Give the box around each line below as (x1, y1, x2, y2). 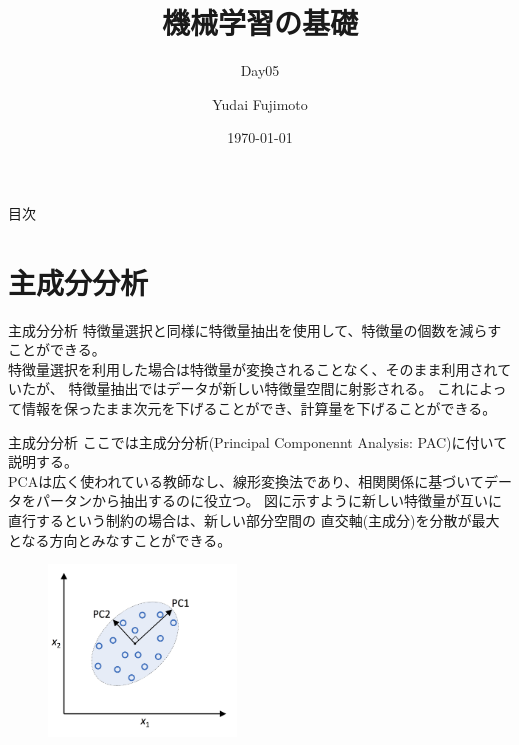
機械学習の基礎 (161, 2, 358, 43)
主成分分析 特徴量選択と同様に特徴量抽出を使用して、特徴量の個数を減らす (8, 319, 502, 340)
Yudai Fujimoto (212, 93, 308, 114)
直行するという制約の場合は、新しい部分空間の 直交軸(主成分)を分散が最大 (8, 509, 500, 530)
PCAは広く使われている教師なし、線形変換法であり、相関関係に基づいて (8, 470, 484, 491)
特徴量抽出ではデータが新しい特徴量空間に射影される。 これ (68, 378, 466, 399)
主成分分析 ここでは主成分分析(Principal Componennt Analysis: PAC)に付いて (8, 431, 508, 452)
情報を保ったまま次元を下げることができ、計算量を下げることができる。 (21, 398, 497, 418)
